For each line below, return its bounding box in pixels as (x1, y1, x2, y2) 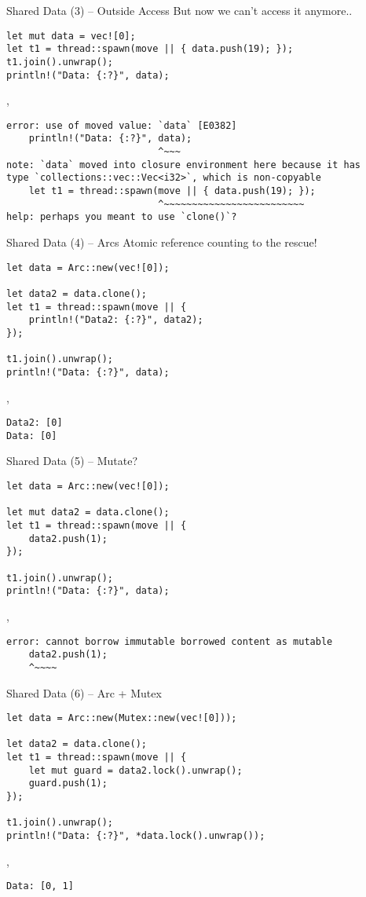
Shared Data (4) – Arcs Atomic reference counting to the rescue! (6, 234, 317, 251)
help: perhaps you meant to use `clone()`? (6, 211, 237, 223)
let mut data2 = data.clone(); (6, 507, 170, 518)
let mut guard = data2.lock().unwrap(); (28, 764, 243, 776)
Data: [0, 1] (6, 881, 74, 892)
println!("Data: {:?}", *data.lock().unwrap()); (6, 830, 265, 842)
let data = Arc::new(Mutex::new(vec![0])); (6, 712, 237, 724)
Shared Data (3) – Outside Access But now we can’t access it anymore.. (6, 2, 353, 18)
